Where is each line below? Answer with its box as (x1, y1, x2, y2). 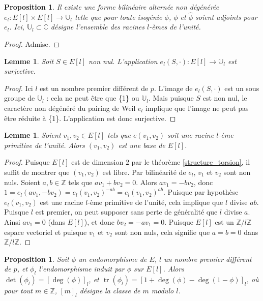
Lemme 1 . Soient (4, 130, 61, 140)
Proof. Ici (4, 82, 33, 93)
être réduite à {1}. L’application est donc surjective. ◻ (4, 112, 176, 123)
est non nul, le (202, 93, 247, 103)
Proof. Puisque (4, 157, 50, 167)
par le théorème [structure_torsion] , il (131, 157, 250, 167)
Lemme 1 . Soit (4, 55, 54, 66)
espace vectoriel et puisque (4, 226, 87, 237)
